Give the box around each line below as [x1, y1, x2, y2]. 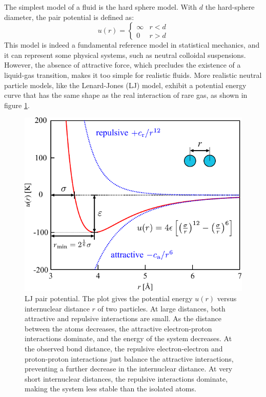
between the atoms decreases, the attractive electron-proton [25, 323, 212, 333]
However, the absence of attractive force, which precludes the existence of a [4, 59, 241, 70]
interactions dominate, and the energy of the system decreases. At [25, 333, 232, 344]
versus [217, 292, 237, 303]
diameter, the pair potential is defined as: [4, 11, 134, 22]
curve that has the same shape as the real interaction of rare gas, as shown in [4, 90, 248, 100]
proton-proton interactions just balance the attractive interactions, [25, 353, 234, 364]
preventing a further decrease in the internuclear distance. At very [25, 363, 233, 374]
